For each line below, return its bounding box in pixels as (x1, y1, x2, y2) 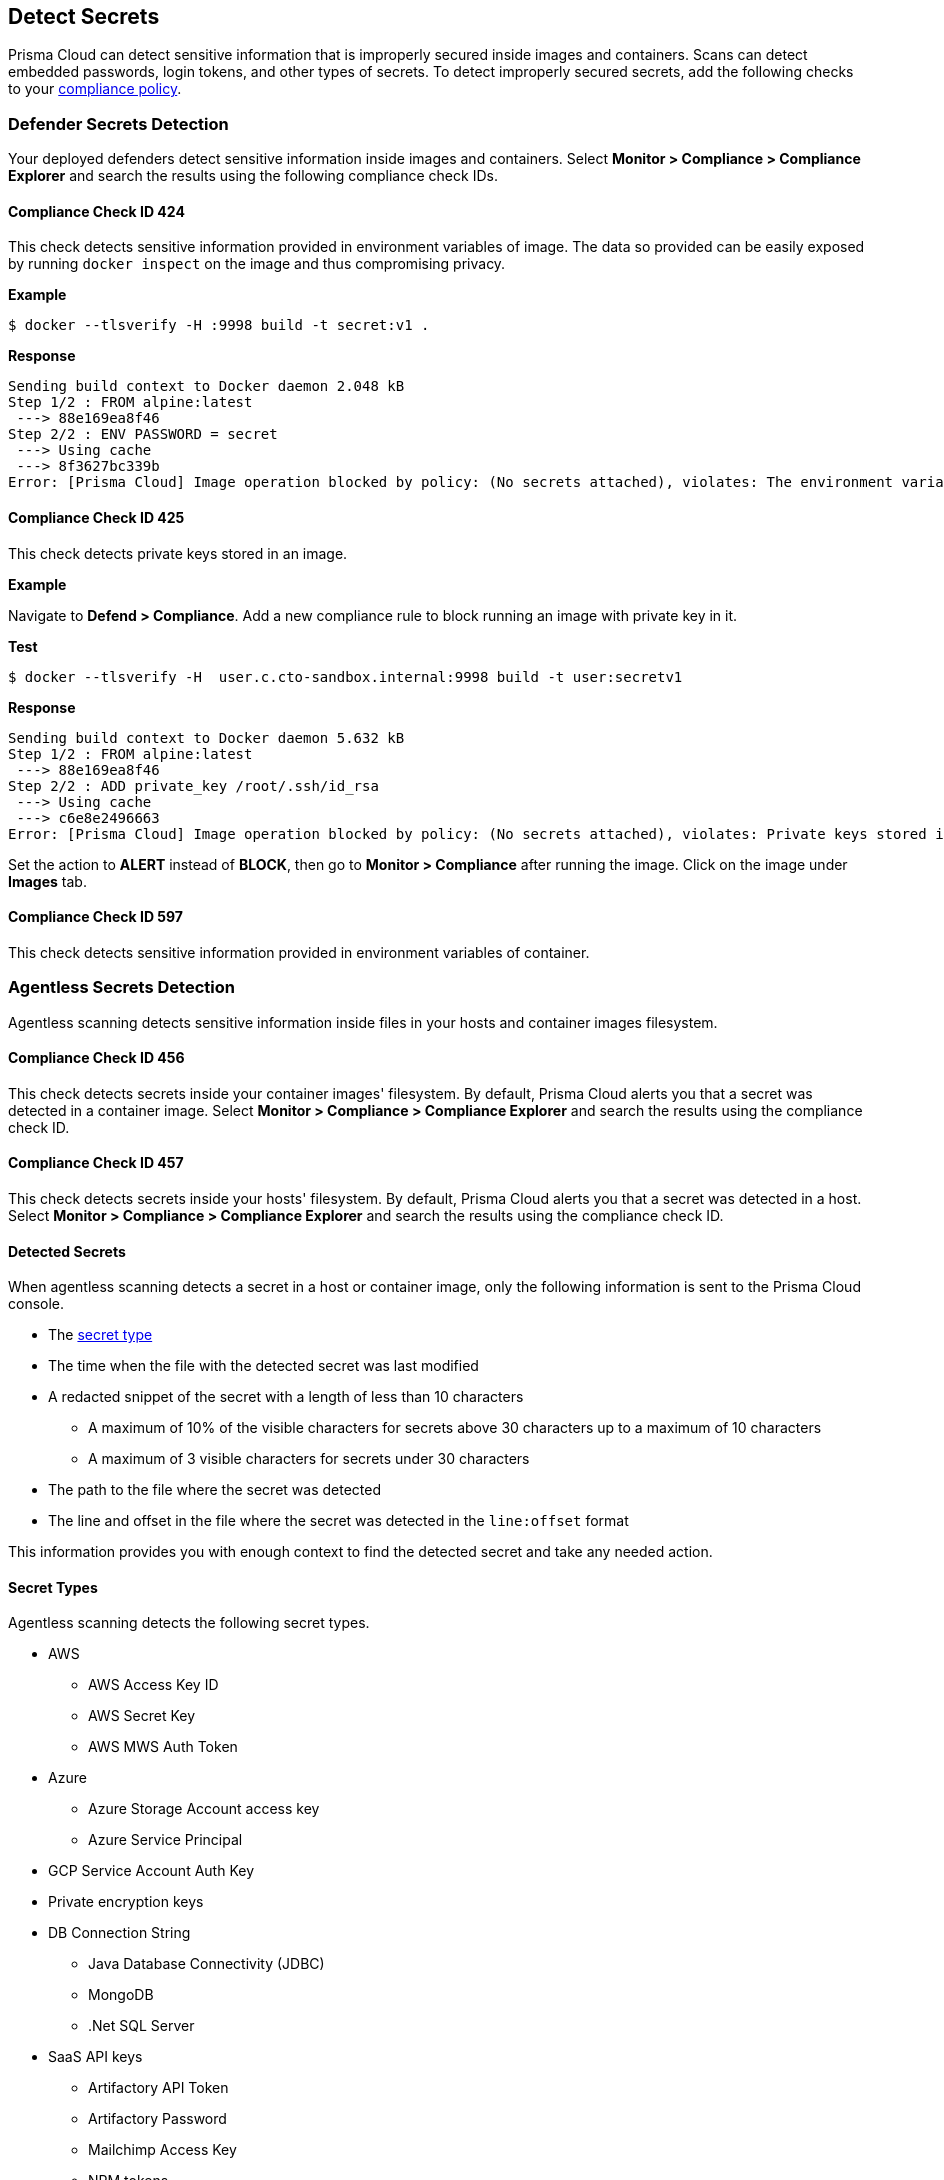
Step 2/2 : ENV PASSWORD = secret (8, 426, 278, 443)
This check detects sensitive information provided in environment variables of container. (8, 943, 590, 961)
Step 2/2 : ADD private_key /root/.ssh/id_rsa (8, 777, 379, 794)
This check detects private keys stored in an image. (8, 544, 348, 562)
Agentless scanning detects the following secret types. (8, 1614, 370, 1632)
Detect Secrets (8, 4, 160, 29)
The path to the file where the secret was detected (48, 1481, 381, 1499)
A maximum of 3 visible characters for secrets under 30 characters (88, 1450, 530, 1468)
